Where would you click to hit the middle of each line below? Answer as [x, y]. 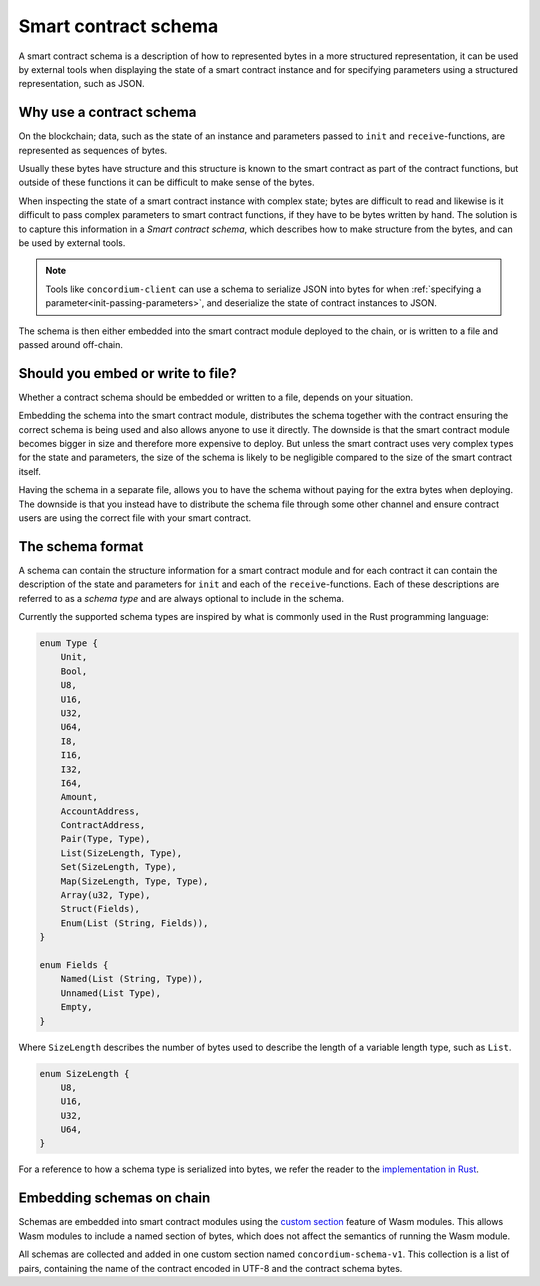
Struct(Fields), [100, 909]
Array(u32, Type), [105, 895]
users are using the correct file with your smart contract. [135, 517]
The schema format [81, 546]
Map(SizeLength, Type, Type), [134, 881]
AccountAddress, [100, 811]
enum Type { [69, 643]
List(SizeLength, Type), [121, 853]
